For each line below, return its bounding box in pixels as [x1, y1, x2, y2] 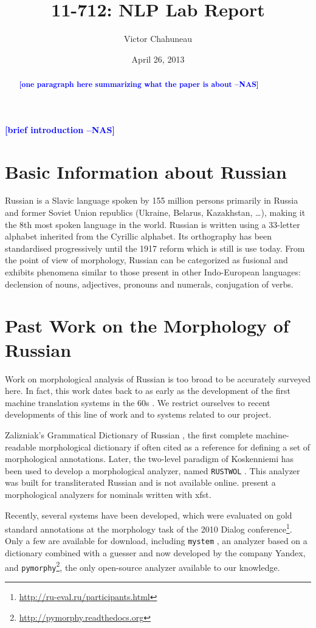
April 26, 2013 [131, 52, 185, 65]
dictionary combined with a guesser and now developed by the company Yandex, [5, 547, 306, 559]
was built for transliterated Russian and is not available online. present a [5, 476, 276, 489]
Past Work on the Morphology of [5, 313, 289, 338]
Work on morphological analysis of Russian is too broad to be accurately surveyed [5, 372, 311, 385]
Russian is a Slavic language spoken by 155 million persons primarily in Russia [5, 194, 298, 207]
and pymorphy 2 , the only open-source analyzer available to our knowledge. [5, 559, 280, 573]
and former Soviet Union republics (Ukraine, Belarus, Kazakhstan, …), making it [5, 206, 306, 219]
